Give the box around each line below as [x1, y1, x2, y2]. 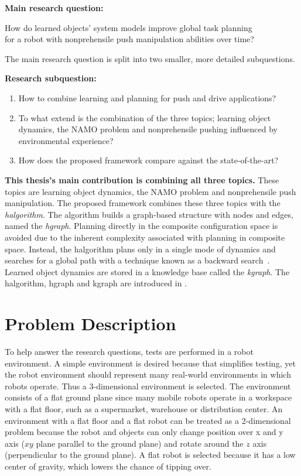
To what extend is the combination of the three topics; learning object [18, 111, 271, 124]
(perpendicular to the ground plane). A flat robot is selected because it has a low [5, 448, 296, 461]
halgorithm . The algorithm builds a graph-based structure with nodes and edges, [5, 208, 293, 220]
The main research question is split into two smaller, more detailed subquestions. [5, 52, 295, 64]
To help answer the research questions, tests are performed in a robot [5, 345, 254, 357]
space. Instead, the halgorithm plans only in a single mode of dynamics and [5, 242, 276, 255]
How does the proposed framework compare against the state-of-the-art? [18, 154, 279, 166]
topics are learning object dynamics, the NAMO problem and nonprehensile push [5, 185, 296, 197]
